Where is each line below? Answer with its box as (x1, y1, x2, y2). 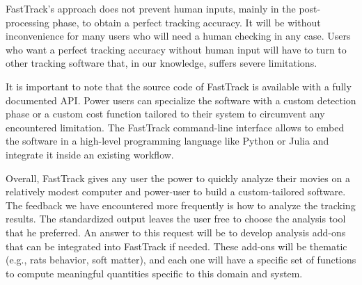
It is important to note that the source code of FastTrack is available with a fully (6, 79, 352, 93)
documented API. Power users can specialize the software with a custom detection (6, 92, 356, 107)
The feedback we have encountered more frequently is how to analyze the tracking (6, 197, 356, 212)
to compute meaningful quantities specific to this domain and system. (6, 266, 303, 280)
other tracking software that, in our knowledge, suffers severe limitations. (6, 56, 317, 70)
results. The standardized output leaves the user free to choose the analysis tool (6, 211, 346, 226)
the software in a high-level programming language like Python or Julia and (6, 133, 329, 148)
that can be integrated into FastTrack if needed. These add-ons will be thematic (6, 238, 347, 253)
